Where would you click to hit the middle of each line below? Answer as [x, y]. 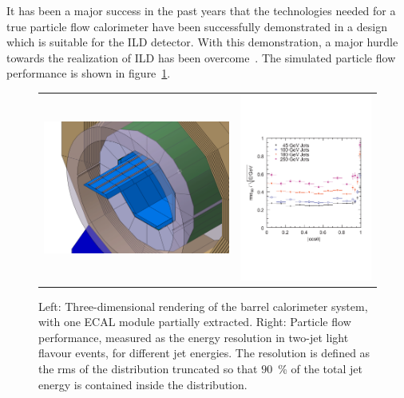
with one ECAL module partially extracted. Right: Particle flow [195, 322]
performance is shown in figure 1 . [89, 73]
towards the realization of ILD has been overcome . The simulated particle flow [201, 57]
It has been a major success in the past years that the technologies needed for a [201, 10]
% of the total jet [320, 369]
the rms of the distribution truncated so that [148, 369]
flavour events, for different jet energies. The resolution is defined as [204, 353]
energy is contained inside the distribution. [143, 384]
